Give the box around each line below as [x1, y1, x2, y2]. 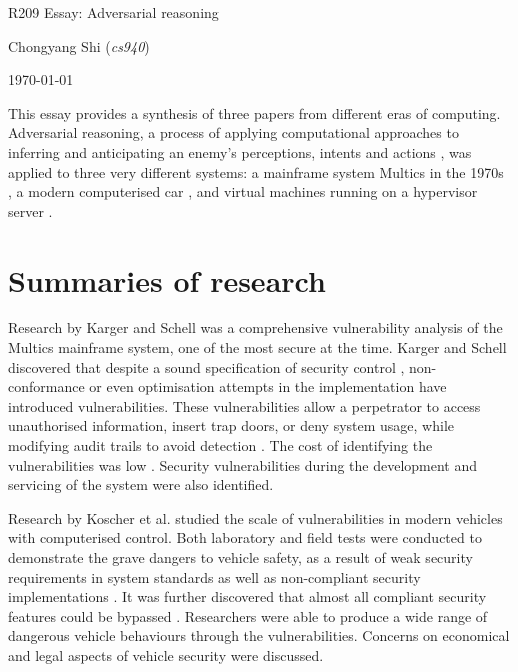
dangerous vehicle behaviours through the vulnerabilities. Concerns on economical [8, 625, 510, 646]
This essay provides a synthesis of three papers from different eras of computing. [8, 102, 501, 123]
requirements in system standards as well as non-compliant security [8, 566, 421, 587]
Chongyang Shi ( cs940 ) [8, 35, 150, 56]
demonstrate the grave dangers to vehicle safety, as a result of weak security [8, 547, 473, 567]
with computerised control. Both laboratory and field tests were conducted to [8, 527, 482, 548]
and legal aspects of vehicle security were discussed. [8, 644, 324, 665]
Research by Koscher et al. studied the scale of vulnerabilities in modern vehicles [8, 507, 503, 528]
